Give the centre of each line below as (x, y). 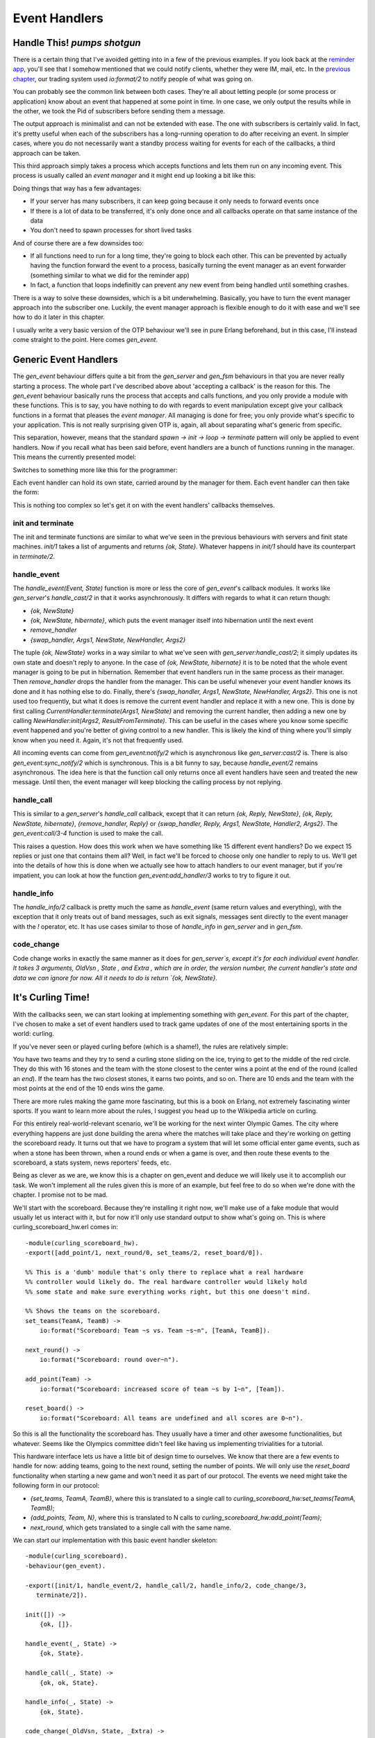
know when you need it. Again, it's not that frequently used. (98, 740)
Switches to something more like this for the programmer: (95, 470)
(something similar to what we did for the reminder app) (110, 275)
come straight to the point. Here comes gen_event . (85, 340)
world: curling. (34, 1034)
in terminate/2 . (34, 556)
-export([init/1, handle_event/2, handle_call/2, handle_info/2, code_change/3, (166, 1585)
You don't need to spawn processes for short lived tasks (111, 230)
